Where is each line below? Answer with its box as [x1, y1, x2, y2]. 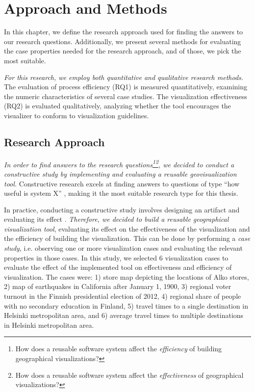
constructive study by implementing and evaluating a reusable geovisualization [4, 168, 237, 179]
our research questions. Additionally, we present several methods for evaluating [4, 36, 241, 46]
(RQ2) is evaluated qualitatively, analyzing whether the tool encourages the [4, 101, 231, 111]
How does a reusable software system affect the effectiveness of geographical [15, 369, 244, 380]
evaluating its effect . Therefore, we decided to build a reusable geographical [4, 214, 229, 224]
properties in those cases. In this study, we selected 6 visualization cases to [4, 252, 229, 262]
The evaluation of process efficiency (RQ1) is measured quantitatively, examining [4, 81, 248, 92]
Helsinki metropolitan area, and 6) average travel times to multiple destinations [4, 310, 244, 320]
